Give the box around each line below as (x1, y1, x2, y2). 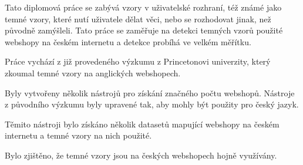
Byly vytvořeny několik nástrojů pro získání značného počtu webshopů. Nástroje (5, 86, 295, 99)
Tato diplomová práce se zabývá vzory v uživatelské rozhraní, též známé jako (5, 1, 282, 13)
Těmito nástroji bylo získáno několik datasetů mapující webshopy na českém (5, 117, 280, 130)
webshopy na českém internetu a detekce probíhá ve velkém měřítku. (5, 35, 251, 48)
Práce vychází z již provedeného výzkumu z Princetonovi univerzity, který (5, 55, 271, 68)
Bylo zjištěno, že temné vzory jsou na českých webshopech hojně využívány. (5, 149, 277, 161)
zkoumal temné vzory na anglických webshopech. (5, 66, 181, 79)
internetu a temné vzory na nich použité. (5, 129, 152, 142)
